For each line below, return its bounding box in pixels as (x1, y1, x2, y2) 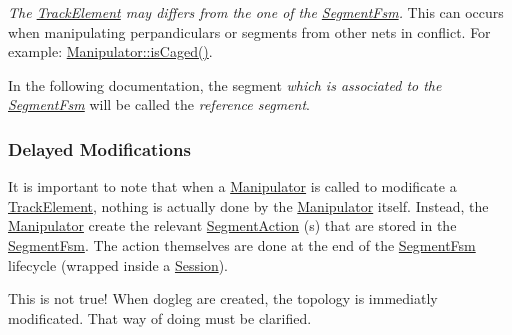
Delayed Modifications (8, 136, 191, 161)
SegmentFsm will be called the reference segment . (8, 94, 310, 115)
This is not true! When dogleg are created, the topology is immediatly (8, 288, 438, 309)
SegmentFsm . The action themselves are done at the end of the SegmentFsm (8, 234, 476, 255)
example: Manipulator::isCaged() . (8, 41, 213, 62)
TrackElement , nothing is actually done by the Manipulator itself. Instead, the (8, 195, 489, 216)
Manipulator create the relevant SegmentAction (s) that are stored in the (8, 215, 457, 236)
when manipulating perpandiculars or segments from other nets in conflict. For (8, 21, 491, 42)
